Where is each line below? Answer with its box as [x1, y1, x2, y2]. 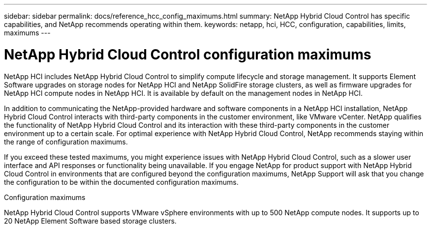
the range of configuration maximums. [4, 137, 128, 146]
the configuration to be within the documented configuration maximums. [4, 177, 239, 186]
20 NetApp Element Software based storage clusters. [4, 216, 177, 225]
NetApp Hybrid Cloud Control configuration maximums [4, 46, 371, 63]
